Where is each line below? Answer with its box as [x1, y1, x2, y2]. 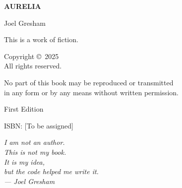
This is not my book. [4, 146, 66, 157]
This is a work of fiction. [4, 34, 78, 45]
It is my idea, [4, 156, 45, 167]
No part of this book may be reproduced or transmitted [4, 77, 174, 87]
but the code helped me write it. [4, 166, 99, 177]
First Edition [4, 104, 44, 114]
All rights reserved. [4, 61, 62, 71]
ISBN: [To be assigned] [4, 120, 73, 130]
